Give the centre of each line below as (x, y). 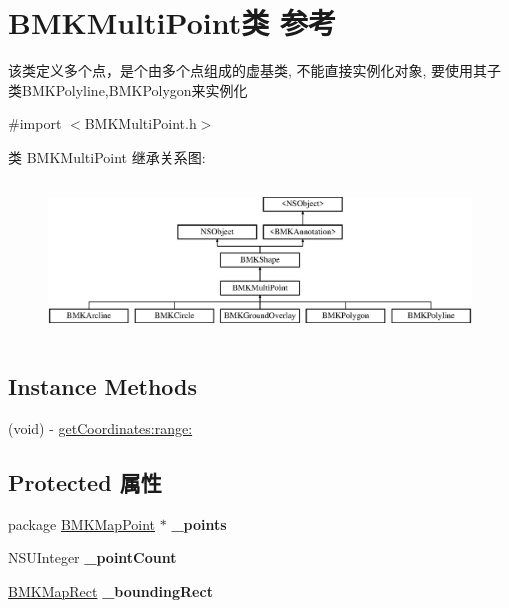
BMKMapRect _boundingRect (110, 591)
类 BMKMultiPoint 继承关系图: (107, 156)
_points (199, 523)
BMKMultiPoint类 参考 (172, 22)
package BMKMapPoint (82, 523)
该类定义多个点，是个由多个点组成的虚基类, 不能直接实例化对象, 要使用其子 (255, 70)
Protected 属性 (85, 482)
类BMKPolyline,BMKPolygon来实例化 (128, 89)
